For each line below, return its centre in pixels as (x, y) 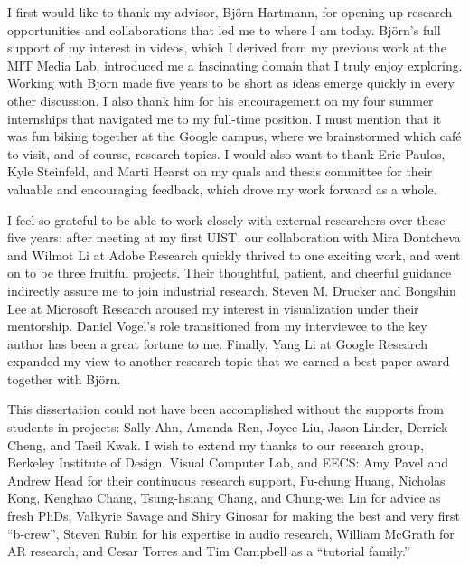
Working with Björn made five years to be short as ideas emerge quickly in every (231, 83)
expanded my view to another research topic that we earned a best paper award (229, 361)
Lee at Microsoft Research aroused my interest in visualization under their (213, 308)
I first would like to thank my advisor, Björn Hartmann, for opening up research (230, 12)
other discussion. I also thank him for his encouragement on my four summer (220, 100)
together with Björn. (64, 378)
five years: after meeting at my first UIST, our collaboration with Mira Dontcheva (234, 237)
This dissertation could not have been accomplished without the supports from (225, 409)
